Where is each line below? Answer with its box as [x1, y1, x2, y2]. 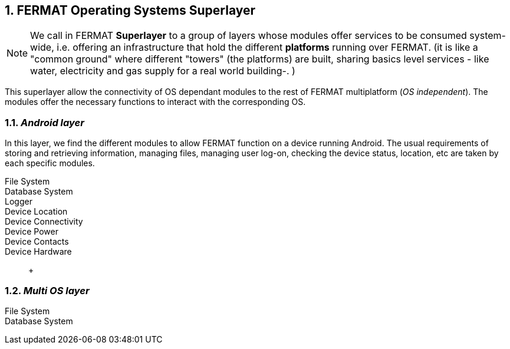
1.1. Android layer [5, 116, 84, 129]
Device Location [5, 206, 68, 217]
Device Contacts [5, 236, 69, 247]
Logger [5, 196, 32, 207]
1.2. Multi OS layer [5, 284, 90, 297]
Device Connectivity [5, 216, 83, 227]
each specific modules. [5, 158, 95, 169]
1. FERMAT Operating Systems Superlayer [5, 3, 256, 18]
